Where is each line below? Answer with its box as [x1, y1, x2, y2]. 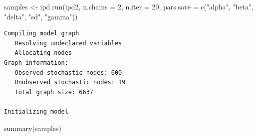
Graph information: [4, 59, 68, 66]
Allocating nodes [14, 49, 72, 57]
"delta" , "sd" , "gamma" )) [4, 11, 78, 21]
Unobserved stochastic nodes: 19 [14, 79, 126, 86]
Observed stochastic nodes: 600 [14, 69, 122, 76]
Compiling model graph [4, 30, 79, 37]
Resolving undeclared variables [14, 39, 122, 47]
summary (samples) [4, 123, 61, 133]
